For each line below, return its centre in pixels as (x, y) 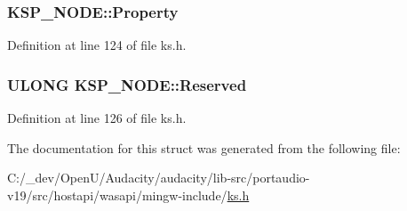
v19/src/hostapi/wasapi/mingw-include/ (117, 195)
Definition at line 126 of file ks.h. (97, 118)
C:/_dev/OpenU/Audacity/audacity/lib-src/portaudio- (159, 178)
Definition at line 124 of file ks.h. (97, 45)
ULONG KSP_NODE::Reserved (127, 84)
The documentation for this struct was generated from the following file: (204, 147)
